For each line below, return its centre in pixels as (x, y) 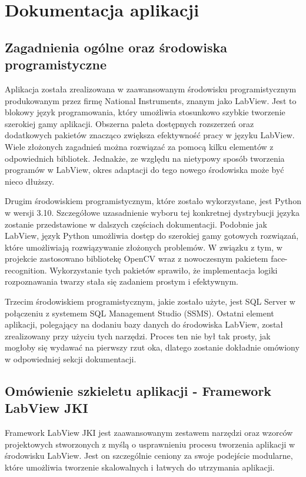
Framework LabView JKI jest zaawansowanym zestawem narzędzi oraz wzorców (149, 433)
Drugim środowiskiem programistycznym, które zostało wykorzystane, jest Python (153, 201)
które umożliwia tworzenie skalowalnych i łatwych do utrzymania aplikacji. (140, 467)
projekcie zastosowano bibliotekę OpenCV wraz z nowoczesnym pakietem (137, 258)
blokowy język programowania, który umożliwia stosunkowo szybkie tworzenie (145, 112)
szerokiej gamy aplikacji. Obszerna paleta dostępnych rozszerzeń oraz (129, 123)
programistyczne (56, 64)
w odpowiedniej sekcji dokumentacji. (71, 359)
